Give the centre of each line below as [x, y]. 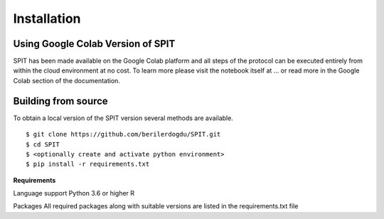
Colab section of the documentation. [67, 80]
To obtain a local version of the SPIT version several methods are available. [123, 118]
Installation [47, 18]
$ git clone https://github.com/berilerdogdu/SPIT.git [123, 134]
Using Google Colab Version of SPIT [94, 44]
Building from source [60, 101]
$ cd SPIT [43, 144]
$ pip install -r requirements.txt [88, 164]
